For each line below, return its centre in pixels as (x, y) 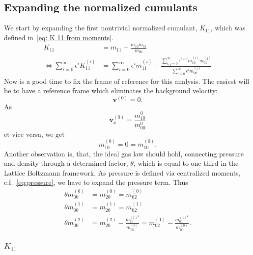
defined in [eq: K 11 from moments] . (59, 37)
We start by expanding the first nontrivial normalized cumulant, (101, 28)
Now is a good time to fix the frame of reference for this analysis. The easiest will (127, 81)
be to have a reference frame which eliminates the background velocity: (111, 90)
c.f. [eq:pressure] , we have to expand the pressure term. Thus (96, 182)
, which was (228, 28)
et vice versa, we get (34, 134)
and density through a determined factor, (66, 163)
